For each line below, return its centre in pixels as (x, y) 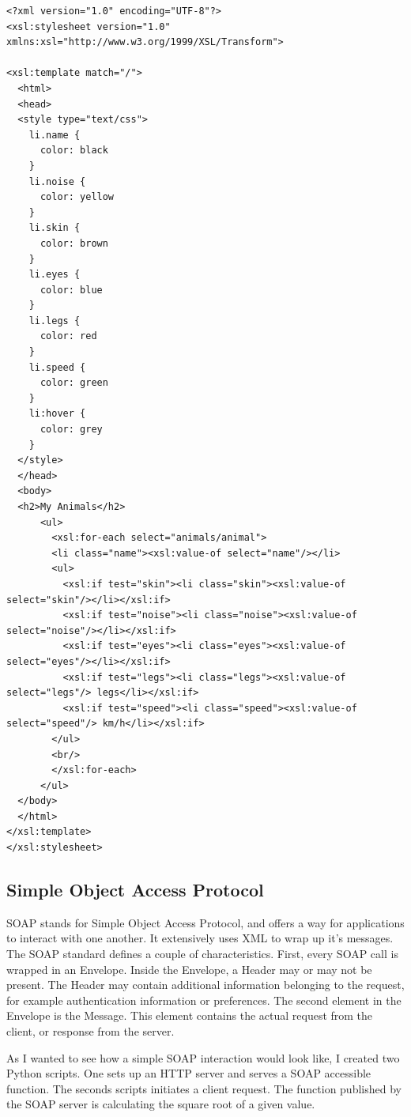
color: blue (71, 290)
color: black (74, 151)
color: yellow (77, 197)
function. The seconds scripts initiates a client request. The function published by (204, 1088)
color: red (68, 336)
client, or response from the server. (90, 1031)
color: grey (71, 430)
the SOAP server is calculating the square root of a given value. (161, 1104)
